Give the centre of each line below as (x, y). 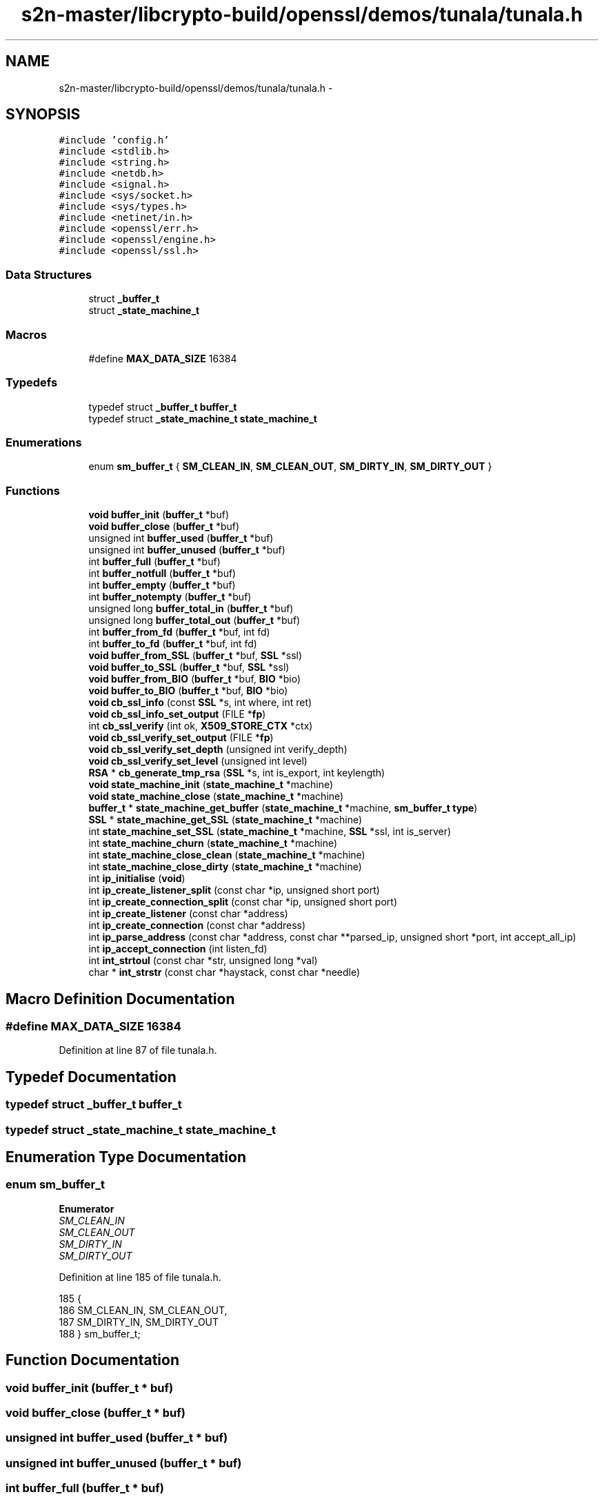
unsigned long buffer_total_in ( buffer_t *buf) (191, 609)
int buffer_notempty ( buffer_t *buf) (170, 597)
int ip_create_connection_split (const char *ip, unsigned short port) (243, 902)
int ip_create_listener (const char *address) (188, 914)
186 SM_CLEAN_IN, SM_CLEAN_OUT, (143, 1310)
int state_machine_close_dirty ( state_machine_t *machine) (225, 867)
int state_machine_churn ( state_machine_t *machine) (213, 843)
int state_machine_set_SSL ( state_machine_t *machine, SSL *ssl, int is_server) (270, 832)
